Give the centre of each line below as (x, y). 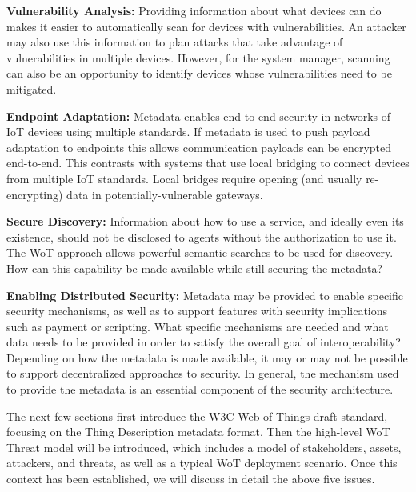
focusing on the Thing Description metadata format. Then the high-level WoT (198, 432)
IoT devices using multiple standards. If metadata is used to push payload (188, 132)
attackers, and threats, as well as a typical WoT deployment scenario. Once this (202, 463)
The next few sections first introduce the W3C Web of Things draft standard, (197, 416)
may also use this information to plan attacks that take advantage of (175, 42)
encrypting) (35, 194)
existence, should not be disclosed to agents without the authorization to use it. (202, 236)
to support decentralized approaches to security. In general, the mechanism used (203, 373)
